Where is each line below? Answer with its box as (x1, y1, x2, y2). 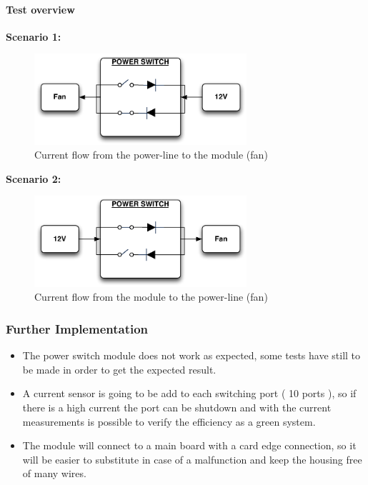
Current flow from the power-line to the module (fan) (34, 147, 268, 162)
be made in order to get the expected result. (22, 361, 217, 376)
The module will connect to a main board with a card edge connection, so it (22, 438, 357, 453)
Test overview (6, 1, 75, 16)
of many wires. (22, 466, 86, 481)
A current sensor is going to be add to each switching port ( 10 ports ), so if (22, 386, 357, 401)
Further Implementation (6, 319, 149, 337)
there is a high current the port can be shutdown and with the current (22, 399, 332, 414)
